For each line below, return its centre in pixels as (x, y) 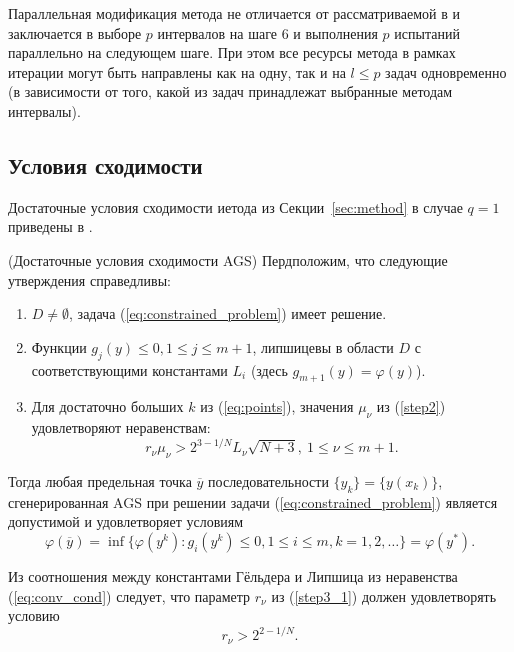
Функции (59, 346)
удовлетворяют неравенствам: (121, 427)
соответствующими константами (129, 369)
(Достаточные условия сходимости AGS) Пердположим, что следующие (228, 259)
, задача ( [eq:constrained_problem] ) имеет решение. (228, 313)
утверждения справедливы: (89, 279)
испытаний (427, 32)
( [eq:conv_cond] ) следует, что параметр (129, 595)
